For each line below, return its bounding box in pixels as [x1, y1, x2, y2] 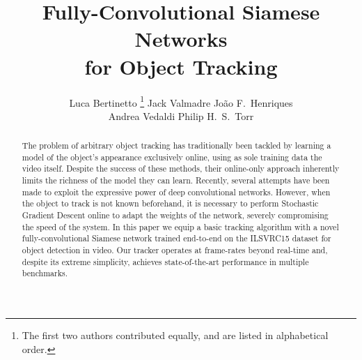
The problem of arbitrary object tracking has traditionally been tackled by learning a [22, 140, 331, 151]
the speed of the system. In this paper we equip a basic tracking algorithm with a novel [22, 220, 339, 232]
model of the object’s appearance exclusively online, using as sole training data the [22, 151, 322, 163]
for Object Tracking [84, 52, 278, 80]
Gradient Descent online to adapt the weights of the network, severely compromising [22, 209, 329, 221]
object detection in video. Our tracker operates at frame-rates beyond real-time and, [22, 244, 328, 256]
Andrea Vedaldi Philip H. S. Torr [108, 108, 254, 123]
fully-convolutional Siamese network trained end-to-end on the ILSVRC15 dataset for [22, 232, 331, 244]
